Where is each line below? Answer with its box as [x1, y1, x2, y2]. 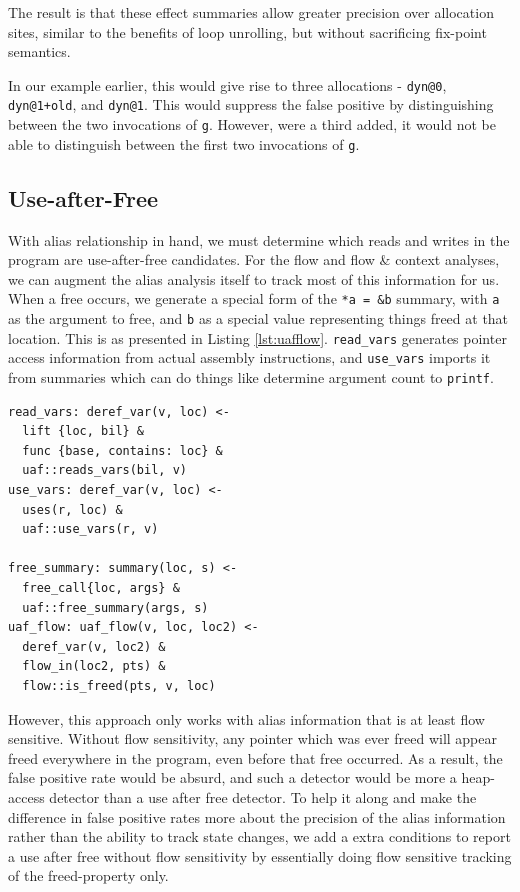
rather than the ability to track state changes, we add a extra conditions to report [8, 826, 511, 847]
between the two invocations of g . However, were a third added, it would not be [8, 114, 497, 135]
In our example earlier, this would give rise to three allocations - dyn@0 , [8, 74, 447, 95]
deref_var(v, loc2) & [22, 639, 166, 654]
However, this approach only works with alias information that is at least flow [8, 708, 485, 729]
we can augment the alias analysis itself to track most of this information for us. [8, 268, 500, 289]
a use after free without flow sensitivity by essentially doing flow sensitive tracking [8, 845, 512, 866]
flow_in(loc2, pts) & [22, 659, 166, 674]
